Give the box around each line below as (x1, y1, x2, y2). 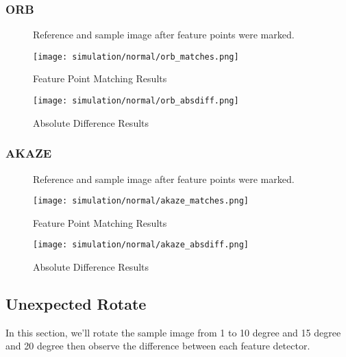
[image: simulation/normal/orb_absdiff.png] (33, 96, 239, 106)
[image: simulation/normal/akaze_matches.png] (33, 196, 249, 206)
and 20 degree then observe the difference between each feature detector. (5, 338, 310, 353)
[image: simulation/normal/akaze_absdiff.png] (33, 240, 249, 250)
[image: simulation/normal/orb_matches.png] (33, 51, 239, 62)
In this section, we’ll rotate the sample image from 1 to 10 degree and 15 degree (5, 325, 341, 339)
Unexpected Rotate (5, 293, 147, 315)
